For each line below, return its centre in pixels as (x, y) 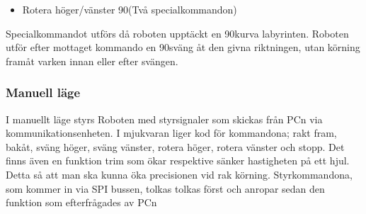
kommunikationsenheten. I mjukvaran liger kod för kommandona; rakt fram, (171, 133)
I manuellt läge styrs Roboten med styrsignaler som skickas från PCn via (164, 119)
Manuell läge (43, 92)
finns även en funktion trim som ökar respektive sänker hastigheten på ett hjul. (178, 160)
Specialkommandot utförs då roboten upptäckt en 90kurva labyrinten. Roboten (177, 33)
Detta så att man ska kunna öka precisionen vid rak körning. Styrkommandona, (179, 174)
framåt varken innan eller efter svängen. (92, 61)
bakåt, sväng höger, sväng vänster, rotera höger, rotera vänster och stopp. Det (175, 146)
